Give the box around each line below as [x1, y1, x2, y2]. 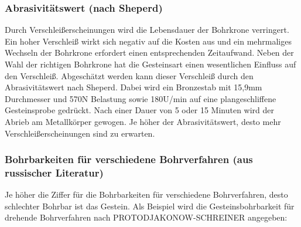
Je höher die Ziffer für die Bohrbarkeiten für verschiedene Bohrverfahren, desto [5, 188, 288, 201]
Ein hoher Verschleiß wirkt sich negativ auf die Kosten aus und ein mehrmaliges [5, 35, 292, 47]
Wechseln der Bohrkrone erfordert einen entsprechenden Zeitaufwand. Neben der [5, 46, 294, 59]
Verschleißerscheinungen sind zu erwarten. [5, 127, 155, 139]
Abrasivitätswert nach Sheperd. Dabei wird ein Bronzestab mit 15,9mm [5, 81, 262, 93]
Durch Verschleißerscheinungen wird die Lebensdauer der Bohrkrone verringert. [5, 23, 289, 36]
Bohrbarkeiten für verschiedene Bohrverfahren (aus [5, 152, 253, 167]
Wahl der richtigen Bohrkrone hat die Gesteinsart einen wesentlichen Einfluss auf [5, 58, 296, 70]
